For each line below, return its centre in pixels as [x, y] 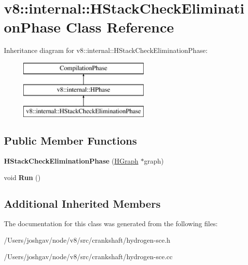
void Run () [22, 177]
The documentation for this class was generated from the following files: [111, 224]
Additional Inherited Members [82, 203]
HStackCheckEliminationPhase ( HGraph [71, 161]
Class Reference [120, 27]
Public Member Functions [70, 141]
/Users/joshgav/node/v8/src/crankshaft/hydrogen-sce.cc [88, 256]
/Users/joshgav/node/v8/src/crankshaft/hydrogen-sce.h [87, 240]
